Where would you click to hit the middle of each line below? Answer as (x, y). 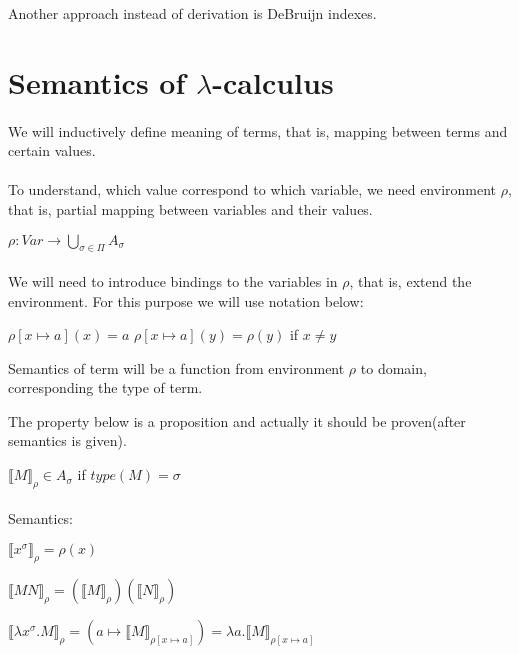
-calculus (273, 81)
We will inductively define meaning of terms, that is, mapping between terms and (258, 130)
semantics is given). (67, 440)
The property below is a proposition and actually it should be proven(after (237, 420)
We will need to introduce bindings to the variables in (173, 280)
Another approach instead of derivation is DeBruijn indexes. (192, 13)
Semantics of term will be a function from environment (176, 367)
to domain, (393, 367)
